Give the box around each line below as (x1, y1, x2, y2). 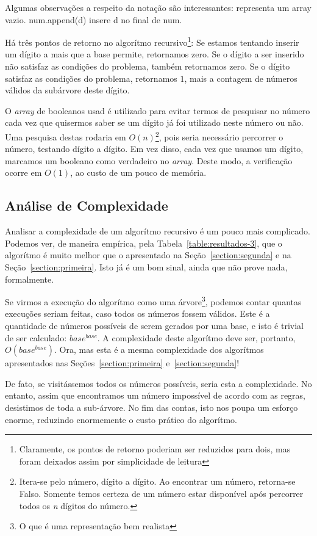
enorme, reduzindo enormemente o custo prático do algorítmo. (5, 413, 237, 426)
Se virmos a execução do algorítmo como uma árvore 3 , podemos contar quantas (5, 294, 302, 308)
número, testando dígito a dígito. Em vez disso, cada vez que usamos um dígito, (5, 142, 304, 155)
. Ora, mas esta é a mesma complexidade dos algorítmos (54, 343, 264, 356)
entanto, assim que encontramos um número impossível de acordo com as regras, (5, 389, 305, 402)
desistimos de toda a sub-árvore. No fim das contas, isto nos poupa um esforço (5, 401, 298, 414)
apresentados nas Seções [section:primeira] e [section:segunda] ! (5, 357, 240, 369)
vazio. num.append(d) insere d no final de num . (5, 13, 182, 26)
